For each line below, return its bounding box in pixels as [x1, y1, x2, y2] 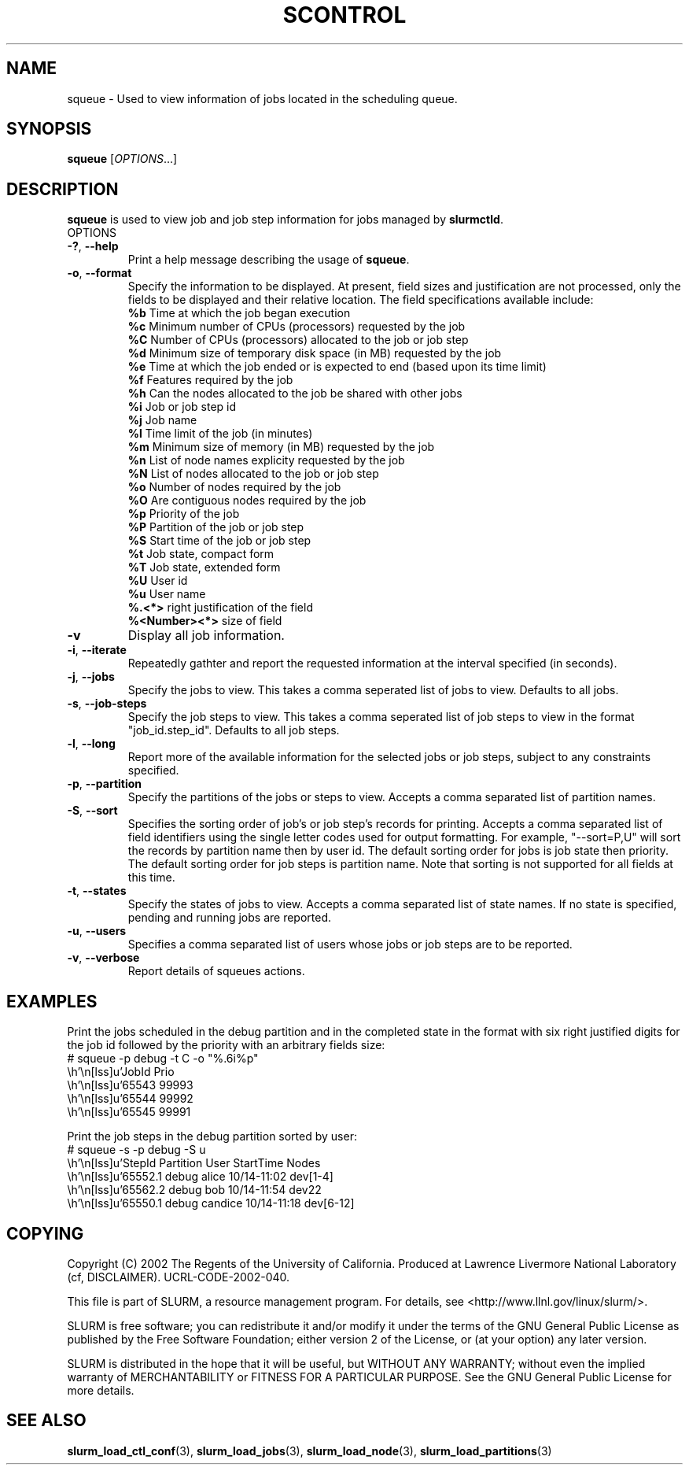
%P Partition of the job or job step [127, 520, 304, 534]
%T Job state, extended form [127, 560, 281, 575]
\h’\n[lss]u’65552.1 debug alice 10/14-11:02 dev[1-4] [67, 1170, 333, 1184]
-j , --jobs [67, 670, 115, 684]
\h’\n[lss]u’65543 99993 [67, 1078, 193, 1092]
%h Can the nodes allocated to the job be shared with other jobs [127, 386, 462, 401]
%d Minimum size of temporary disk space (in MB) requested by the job [127, 346, 502, 360]
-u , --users [67, 924, 127, 938]
